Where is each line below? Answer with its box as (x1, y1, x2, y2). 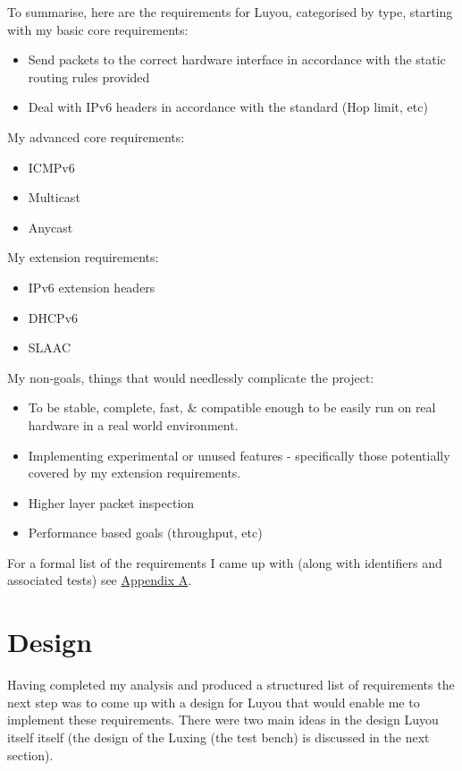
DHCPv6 (28, 308, 79, 326)
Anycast (28, 217, 73, 236)
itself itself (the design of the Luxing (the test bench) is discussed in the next (7, 727, 430, 746)
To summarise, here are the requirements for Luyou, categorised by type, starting (7, 3, 453, 21)
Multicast (28, 188, 80, 207)
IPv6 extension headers (28, 277, 155, 296)
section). (7, 745, 54, 764)
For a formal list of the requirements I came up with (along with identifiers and (7, 553, 442, 572)
